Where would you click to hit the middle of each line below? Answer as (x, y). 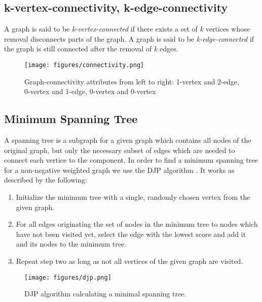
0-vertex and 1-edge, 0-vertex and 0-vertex (90, 91)
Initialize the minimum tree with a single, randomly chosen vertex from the (133, 197)
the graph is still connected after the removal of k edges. (91, 49)
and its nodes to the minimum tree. (71, 244)
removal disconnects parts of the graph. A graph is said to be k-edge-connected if (129, 38)
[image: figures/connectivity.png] (84, 65)
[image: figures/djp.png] (68, 277)
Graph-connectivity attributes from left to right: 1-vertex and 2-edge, (132, 81)
